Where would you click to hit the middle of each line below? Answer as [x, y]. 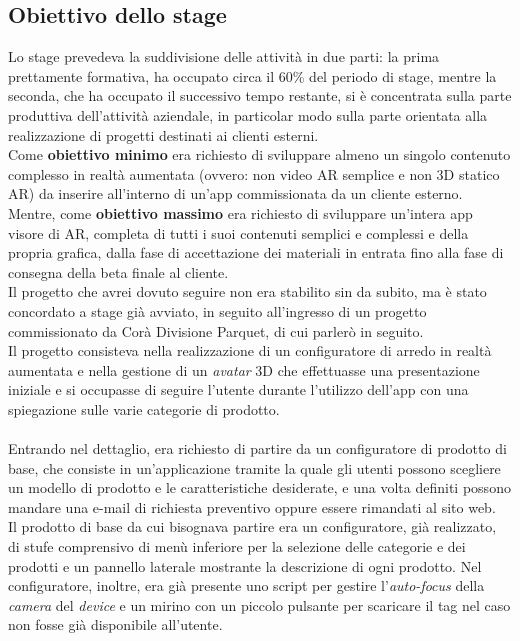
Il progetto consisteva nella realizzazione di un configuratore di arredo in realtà [250, 350]
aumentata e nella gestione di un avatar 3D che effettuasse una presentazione [244, 369]
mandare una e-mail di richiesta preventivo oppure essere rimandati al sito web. [252, 506]
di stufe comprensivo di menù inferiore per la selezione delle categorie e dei [237, 546]
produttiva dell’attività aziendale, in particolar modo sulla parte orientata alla [248, 114]
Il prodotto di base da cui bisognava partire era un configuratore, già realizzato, [252, 526]
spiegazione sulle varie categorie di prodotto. [144, 408]
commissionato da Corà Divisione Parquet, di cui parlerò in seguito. [216, 330]
